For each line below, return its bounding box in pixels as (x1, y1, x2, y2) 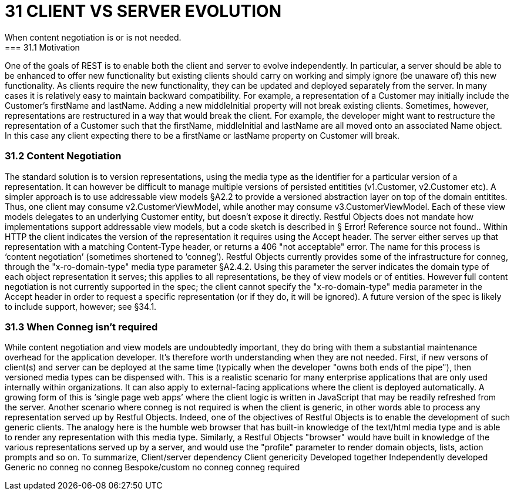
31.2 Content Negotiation (5, 150, 122, 162)
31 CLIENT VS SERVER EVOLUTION (5, 1, 281, 21)
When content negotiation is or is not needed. (5, 32, 182, 42)
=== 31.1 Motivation (5, 42, 80, 52)
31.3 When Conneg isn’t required (5, 320, 158, 333)
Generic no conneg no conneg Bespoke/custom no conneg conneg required (5, 462, 300, 473)
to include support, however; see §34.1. (5, 301, 157, 312)
